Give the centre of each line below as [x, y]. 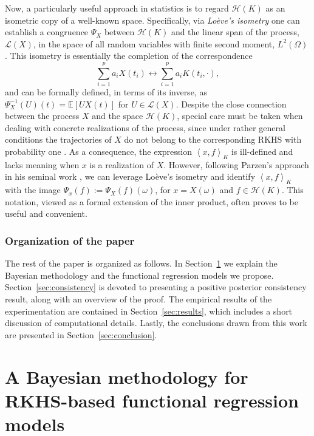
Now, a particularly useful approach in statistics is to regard [117, 8]
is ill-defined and [262, 152]
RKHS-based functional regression [152, 400]
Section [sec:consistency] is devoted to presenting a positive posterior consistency [156, 287]
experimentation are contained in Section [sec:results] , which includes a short [149, 311]
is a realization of [122, 164]
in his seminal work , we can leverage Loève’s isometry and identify [130, 176]
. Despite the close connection [231, 104]
